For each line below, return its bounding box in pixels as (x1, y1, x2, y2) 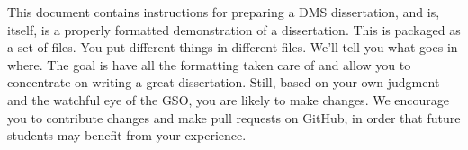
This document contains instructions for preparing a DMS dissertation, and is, (7, 3, 440, 21)
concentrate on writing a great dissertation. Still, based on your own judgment (7, 73, 440, 92)
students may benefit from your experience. (7, 126, 247, 145)
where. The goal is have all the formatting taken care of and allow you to (7, 55, 411, 74)
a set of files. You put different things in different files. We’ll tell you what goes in (7, 38, 458, 57)
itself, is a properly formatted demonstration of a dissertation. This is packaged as (7, 20, 461, 39)
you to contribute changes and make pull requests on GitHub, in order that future (7, 108, 461, 127)
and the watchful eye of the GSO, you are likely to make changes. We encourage (7, 90, 449, 109)
